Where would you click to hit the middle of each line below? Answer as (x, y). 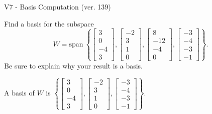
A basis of (19, 93)
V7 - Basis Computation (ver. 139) (58, 6)
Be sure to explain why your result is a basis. (74, 65)
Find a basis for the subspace (49, 23)
